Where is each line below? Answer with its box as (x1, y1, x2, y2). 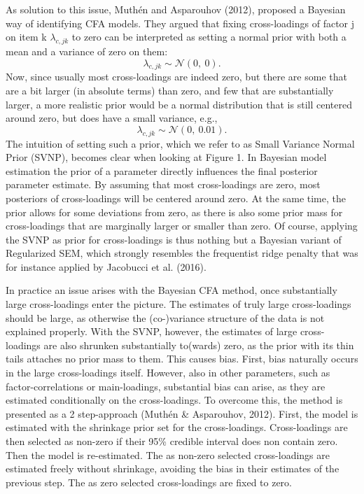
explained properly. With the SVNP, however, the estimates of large (6, 324, 297, 339)
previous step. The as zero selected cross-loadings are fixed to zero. (6, 474, 292, 489)
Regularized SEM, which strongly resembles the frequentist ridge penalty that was (6, 246, 358, 260)
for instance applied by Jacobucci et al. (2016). (6, 259, 206, 274)
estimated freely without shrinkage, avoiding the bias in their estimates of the (6, 461, 339, 476)
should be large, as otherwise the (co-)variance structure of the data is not (6, 310, 325, 325)
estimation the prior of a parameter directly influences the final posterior (6, 163, 318, 178)
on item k (6, 29, 47, 44)
